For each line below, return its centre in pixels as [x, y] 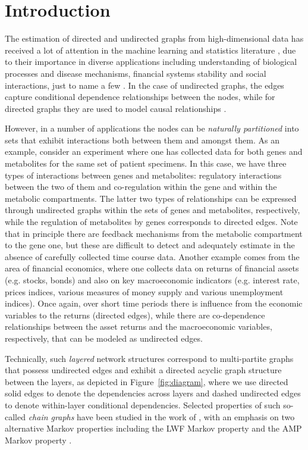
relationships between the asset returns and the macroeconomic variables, [139, 326]
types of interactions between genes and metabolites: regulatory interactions [143, 175]
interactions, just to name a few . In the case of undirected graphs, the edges [144, 85]
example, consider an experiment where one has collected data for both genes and [154, 151]
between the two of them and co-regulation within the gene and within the [141, 187]
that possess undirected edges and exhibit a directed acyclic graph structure [143, 370]
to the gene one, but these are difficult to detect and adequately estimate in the [150, 245]
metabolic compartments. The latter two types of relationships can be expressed [151, 198]
